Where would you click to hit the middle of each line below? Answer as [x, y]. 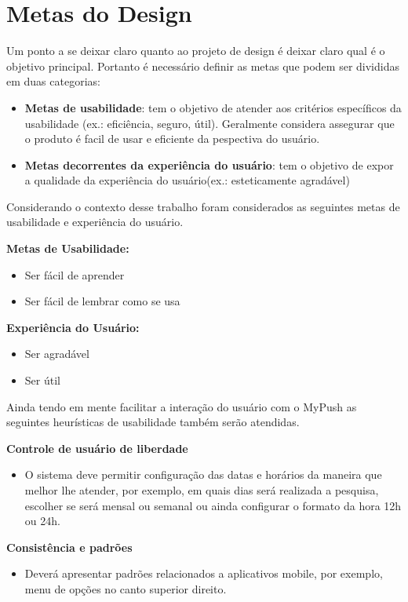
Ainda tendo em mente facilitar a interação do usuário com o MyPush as [182, 406]
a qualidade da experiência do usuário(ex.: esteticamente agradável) [187, 180]
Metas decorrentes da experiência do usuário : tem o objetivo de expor [209, 164]
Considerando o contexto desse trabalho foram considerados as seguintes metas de [203, 206]
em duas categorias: [53, 81]
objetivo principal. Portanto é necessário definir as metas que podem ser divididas [203, 66]
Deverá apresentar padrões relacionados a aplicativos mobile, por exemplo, [204, 573]
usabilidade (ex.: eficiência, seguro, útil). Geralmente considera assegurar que [209, 123]
